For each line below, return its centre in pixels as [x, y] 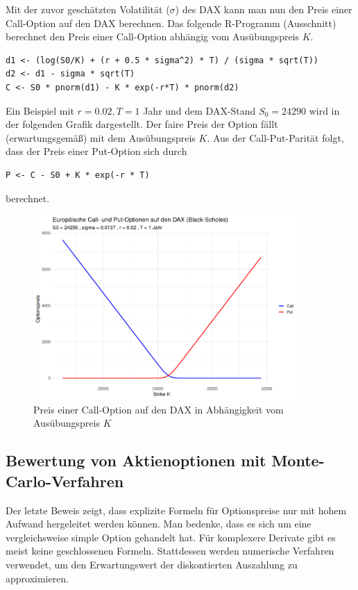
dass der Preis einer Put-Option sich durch [96, 151]
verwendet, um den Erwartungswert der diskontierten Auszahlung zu [152, 564]
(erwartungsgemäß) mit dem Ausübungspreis [101, 137]
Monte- [298, 460]
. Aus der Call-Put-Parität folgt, [275, 137]
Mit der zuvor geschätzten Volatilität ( [88, 9]
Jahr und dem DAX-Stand [199, 110]
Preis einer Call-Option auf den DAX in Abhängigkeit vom [159, 409]
